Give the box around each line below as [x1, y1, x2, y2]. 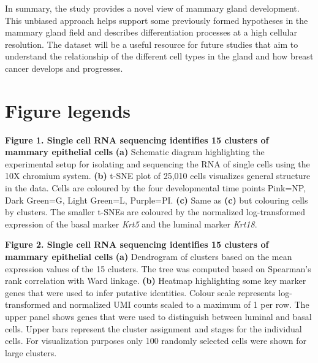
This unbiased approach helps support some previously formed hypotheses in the [5, 13, 308, 26]
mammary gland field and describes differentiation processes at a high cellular [5, 26, 297, 39]
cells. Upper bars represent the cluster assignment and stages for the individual [5, 322, 302, 335]
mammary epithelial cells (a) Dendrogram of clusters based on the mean [5, 250, 292, 263]
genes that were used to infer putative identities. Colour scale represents [5, 286, 276, 299]
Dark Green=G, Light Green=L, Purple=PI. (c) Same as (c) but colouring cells [5, 193, 308, 206]
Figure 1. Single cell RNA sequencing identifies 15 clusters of [5, 133, 269, 146]
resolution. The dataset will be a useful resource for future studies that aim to [5, 37, 298, 50]
